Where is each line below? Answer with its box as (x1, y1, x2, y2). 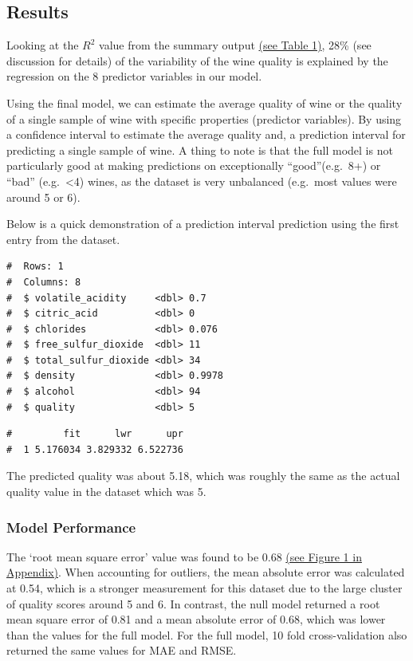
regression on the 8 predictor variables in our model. (6, 68, 262, 85)
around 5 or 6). (6, 188, 81, 205)
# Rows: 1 (6, 261, 64, 273)
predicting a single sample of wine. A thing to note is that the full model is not (6, 141, 393, 158)
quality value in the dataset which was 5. (6, 483, 206, 500)
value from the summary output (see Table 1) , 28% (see (99, 37, 372, 53)
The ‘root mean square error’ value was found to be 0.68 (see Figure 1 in (6, 548, 362, 565)
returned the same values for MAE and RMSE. (6, 642, 237, 659)
